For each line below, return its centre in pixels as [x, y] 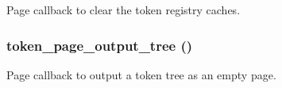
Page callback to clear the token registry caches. [124, 10]
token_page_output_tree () [100, 45]
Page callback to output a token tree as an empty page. [141, 74]
